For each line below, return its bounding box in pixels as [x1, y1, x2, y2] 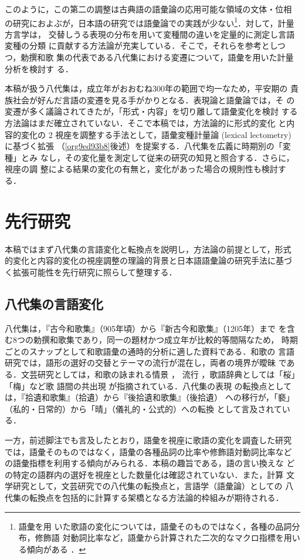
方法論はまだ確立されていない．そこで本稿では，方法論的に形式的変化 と [5, 117, 287, 129]
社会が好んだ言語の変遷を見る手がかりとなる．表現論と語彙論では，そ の [12, 93, 295, 106]
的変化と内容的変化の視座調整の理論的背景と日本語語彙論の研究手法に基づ [5, 254, 292, 267]
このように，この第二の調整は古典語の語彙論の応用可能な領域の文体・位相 [5, 3, 292, 15]
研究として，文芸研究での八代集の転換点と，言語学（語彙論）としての [12, 480, 283, 492]
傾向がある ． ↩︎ [26, 543, 86, 555]
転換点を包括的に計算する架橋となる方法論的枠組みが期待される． [29, 491, 284, 503]
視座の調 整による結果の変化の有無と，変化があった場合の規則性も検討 [5, 163, 278, 175]
